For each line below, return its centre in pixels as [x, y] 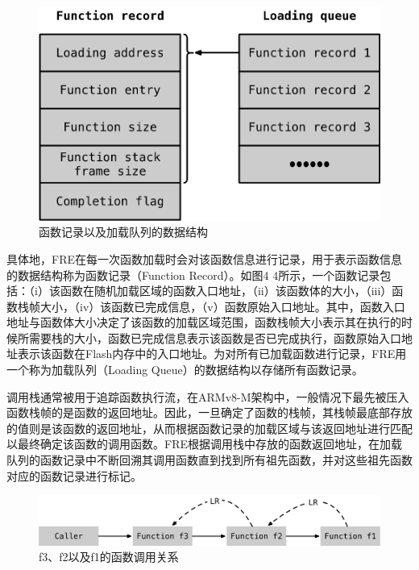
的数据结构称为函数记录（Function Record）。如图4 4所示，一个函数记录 [193, 275]
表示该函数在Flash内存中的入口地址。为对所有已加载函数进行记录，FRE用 [212, 354]
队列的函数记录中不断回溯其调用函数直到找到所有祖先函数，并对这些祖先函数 [209, 460]
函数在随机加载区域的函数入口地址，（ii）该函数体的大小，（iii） [226, 291]
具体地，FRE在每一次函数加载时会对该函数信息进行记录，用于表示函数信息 [204, 258]
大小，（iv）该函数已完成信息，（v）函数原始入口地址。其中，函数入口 [222, 306]
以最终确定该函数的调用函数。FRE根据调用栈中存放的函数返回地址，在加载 [204, 444]
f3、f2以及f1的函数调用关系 [109, 557]
